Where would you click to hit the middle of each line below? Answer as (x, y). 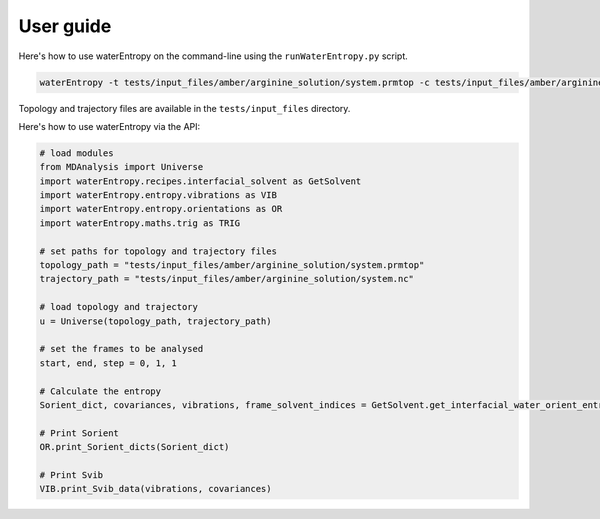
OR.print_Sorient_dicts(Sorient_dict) (134, 447)
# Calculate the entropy (100, 391)
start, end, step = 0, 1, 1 (108, 363)
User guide (65, 26)
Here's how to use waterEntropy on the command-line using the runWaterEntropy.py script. (213, 56)
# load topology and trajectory (119, 307)
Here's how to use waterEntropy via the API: (109, 126)
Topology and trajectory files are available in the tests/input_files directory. (184, 108)
